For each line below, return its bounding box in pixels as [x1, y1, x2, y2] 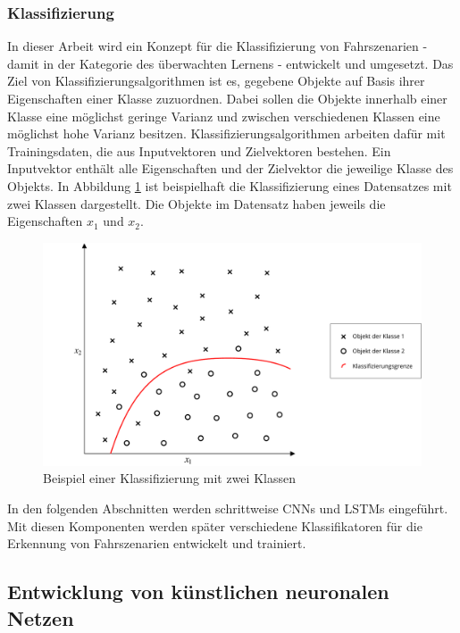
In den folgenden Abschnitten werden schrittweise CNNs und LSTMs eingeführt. [7, 499, 448, 518]
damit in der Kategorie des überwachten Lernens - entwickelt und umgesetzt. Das [7, 54, 454, 72]
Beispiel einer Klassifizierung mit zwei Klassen [43, 469, 296, 487]
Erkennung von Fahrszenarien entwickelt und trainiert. [7, 534, 306, 553]
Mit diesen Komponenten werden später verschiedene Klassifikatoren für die [7, 516, 422, 535]
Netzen [7, 604, 74, 631]
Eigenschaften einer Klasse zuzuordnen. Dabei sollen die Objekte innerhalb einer [7, 89, 447, 107]
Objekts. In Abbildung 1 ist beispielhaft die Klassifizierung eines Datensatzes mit [7, 176, 452, 195]
